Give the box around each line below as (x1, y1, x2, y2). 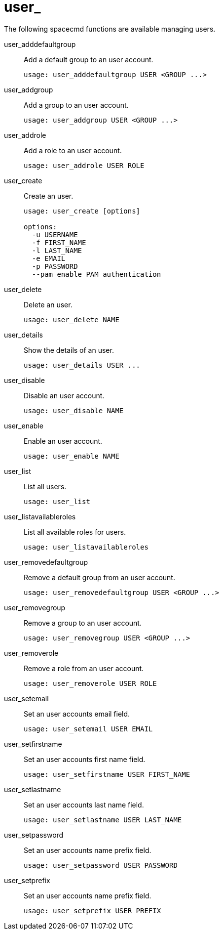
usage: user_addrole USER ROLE (24, 161, 145, 170)
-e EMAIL (32, 254, 66, 262)
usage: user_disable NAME (24, 406, 124, 415)
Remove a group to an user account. (24, 618, 142, 627)
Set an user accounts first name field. (24, 755, 146, 764)
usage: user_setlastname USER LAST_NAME (24, 815, 182, 824)
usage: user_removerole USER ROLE (24, 679, 157, 687)
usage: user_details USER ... (24, 361, 141, 369)
